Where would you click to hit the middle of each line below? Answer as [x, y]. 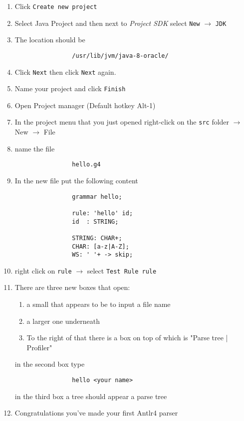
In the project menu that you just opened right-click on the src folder [122, 122]
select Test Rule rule [122, 270]
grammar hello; [97, 197]
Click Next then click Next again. [65, 71]
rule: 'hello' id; [103, 213]
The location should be [50, 40]
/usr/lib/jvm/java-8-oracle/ [120, 56]
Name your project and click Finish [70, 88]
